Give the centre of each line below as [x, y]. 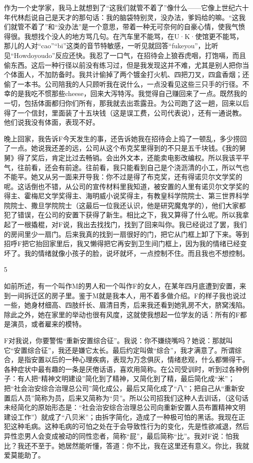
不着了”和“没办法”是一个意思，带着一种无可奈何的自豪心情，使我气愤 [135, 27]
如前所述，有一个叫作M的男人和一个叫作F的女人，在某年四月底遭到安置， [122, 286]
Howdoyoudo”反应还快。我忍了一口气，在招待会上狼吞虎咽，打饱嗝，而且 [130, 55]
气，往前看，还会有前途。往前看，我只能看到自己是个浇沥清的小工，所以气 [123, 167]
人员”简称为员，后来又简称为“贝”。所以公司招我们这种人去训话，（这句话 [133, 397]
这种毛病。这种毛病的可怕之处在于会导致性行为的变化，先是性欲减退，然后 [130, 426]
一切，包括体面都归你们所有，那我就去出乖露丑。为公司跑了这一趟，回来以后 [126, 103]
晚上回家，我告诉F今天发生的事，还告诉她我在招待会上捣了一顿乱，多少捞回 [126, 138]
